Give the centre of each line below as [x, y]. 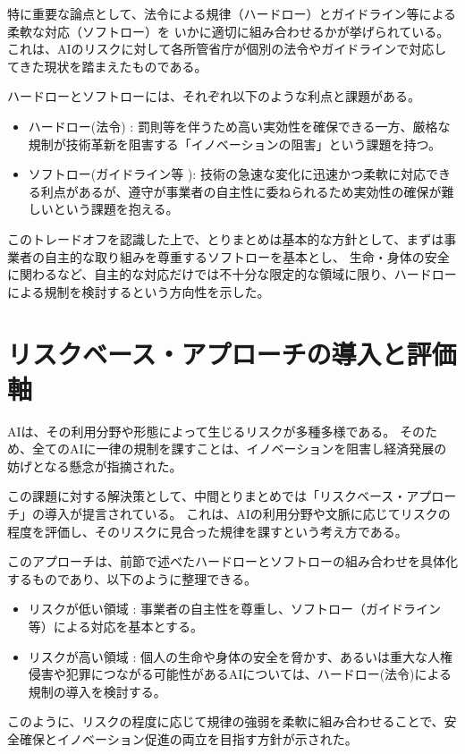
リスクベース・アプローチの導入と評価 [232, 353]
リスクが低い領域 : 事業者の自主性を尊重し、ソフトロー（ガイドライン [235, 609]
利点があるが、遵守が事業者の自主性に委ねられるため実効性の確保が [241, 191]
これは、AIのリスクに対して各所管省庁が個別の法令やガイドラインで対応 [221, 49]
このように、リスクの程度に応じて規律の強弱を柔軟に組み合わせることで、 [226, 721]
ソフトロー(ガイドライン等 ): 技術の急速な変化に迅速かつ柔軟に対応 [227, 174]
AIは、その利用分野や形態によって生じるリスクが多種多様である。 [202, 431]
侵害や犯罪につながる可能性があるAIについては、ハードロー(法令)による [240, 674]
